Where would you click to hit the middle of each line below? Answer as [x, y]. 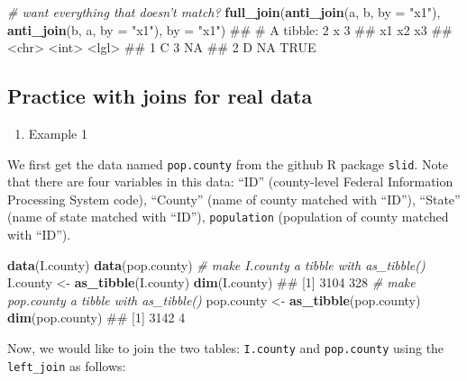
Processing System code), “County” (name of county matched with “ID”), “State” [234, 199]
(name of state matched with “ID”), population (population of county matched [228, 217]
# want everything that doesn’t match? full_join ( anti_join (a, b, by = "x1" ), [224, 12]
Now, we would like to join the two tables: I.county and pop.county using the [226, 348]
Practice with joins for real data [160, 96]
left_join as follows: [67, 365]
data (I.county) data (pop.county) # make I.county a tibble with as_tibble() [216, 264]
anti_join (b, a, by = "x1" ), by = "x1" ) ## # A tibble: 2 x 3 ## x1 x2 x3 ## [230, 29]
